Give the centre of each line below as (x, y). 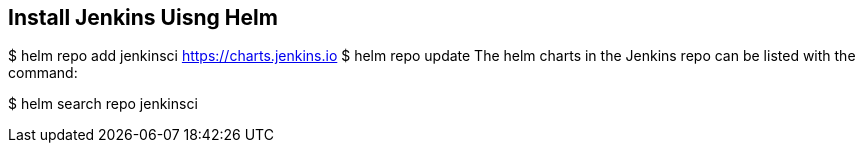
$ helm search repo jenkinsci (103, 104)
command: (43, 73)
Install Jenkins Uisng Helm (143, 17)
